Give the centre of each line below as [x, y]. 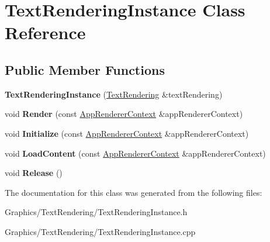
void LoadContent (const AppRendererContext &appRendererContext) [135, 153]
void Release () [34, 173]
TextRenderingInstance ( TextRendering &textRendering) [114, 94]
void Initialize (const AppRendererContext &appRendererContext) [127, 133]
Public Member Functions [85, 69]
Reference [45, 32]
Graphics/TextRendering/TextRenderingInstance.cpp [100, 231]
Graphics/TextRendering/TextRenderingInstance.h [96, 212]
